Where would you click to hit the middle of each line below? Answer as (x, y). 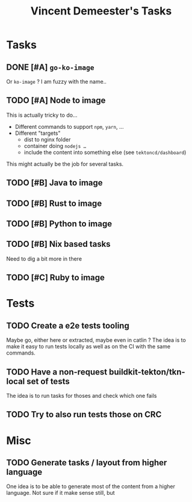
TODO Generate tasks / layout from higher (87, 463)
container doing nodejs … (55, 146)
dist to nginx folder (47, 139)
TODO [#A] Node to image (56, 101)
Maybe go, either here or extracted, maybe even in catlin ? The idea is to (96, 340)
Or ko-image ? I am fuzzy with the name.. (56, 82)
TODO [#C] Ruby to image (56, 278)
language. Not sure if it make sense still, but (61, 493)
